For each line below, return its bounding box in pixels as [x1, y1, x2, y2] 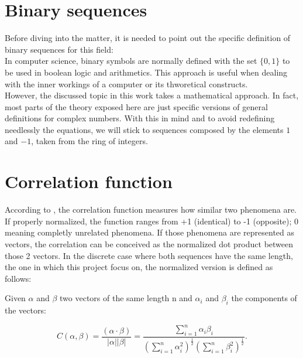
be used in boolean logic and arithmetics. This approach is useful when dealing [5, 66, 288, 78]
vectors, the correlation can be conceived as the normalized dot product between [5, 237, 294, 250]
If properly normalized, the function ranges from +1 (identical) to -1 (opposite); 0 [5, 214, 299, 227]
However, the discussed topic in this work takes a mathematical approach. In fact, [5, 89, 299, 101]
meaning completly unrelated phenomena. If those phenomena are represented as [5, 226, 295, 238]
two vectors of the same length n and [60, 292, 192, 304]
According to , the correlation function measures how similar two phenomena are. [5, 203, 297, 216]
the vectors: [5, 304, 46, 316]
